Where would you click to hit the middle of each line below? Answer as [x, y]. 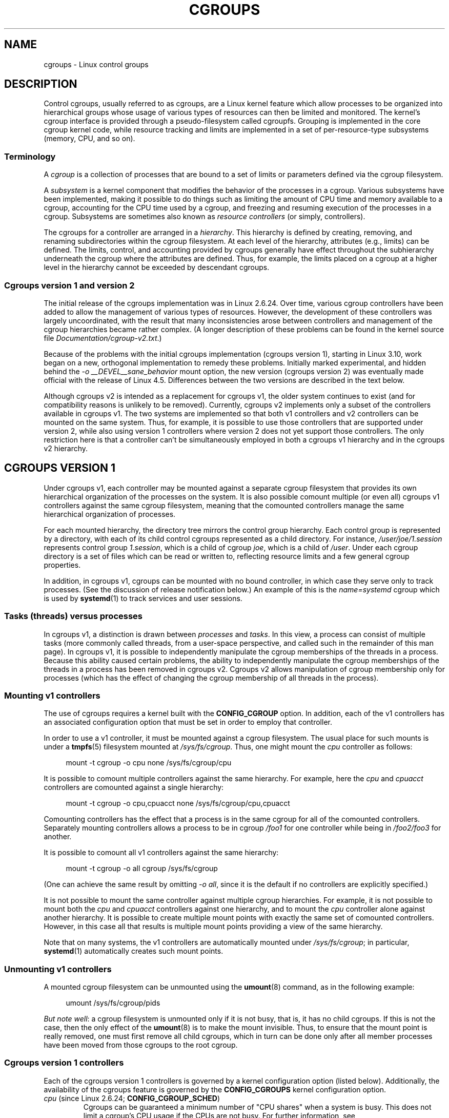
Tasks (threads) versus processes [73, 616]
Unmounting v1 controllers [58, 969]
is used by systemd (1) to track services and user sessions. [143, 598]
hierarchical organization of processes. [110, 514]
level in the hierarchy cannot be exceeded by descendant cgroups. [157, 267]
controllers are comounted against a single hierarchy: [134, 787]
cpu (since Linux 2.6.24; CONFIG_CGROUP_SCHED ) [132, 1098]
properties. [62, 565]
